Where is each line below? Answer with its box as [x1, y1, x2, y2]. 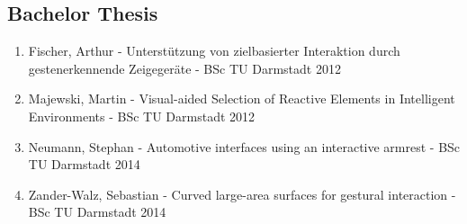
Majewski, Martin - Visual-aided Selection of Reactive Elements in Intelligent [28, 89, 455, 108]
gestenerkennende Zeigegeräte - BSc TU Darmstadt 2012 [28, 58, 341, 77]
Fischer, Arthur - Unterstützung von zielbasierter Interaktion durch [28, 41, 400, 60]
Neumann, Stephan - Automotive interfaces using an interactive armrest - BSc [28, 137, 461, 156]
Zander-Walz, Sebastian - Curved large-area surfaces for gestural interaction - [28, 184, 456, 203]
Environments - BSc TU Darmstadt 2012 [28, 106, 256, 125]
